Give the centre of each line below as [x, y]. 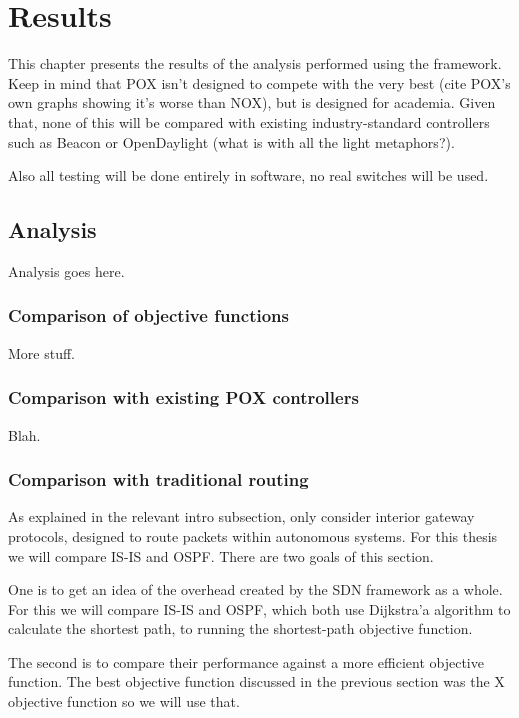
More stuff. [42, 352]
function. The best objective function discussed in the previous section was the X [256, 681]
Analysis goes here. [66, 270]
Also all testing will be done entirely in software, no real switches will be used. [248, 175]
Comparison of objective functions [148, 315]
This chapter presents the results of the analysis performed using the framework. [255, 63]
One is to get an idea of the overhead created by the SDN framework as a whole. [255, 589]
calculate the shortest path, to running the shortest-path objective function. [240, 628]
